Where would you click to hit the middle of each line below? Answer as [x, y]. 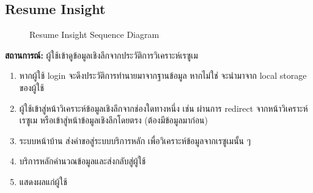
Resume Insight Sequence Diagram [94, 35]
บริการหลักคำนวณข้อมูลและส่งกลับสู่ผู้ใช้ [83, 161]
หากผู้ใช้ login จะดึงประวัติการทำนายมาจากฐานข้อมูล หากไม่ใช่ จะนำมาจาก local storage [163, 75]
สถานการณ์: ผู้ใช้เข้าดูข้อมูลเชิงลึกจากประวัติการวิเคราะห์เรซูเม [101, 55]
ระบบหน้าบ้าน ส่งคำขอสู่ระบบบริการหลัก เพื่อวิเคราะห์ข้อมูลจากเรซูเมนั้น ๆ [135, 140]
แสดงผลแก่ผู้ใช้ [43, 181]
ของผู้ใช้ [31, 87]
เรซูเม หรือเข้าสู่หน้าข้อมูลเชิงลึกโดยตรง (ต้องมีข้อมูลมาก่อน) [113, 120]
